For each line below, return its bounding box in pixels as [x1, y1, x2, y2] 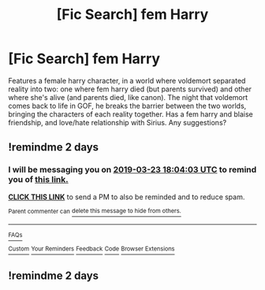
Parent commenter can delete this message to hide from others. [8, 207, 181, 215]
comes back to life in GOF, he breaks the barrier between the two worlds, [8, 101, 247, 110]
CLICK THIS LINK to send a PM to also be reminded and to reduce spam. [8, 191, 245, 202]
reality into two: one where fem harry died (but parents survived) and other [8, 84, 252, 94]
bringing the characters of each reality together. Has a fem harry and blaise [8, 109, 254, 119]
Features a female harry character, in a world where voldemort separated [8, 76, 246, 85]
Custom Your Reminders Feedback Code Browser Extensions [8, 245, 175, 253]
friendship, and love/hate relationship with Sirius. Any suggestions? [8, 117, 227, 127]
